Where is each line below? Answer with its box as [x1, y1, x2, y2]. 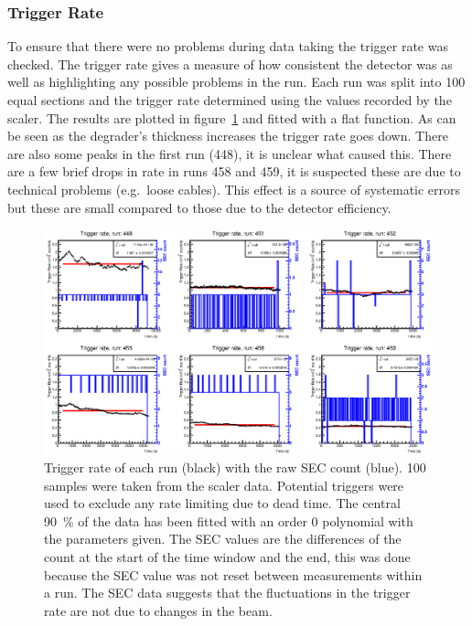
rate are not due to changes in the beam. [44, 600, 273, 620]
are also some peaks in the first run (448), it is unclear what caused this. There [7, 143, 452, 163]
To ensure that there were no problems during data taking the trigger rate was [7, 37, 448, 56]
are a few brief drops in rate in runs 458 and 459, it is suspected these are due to [7, 162, 461, 181]
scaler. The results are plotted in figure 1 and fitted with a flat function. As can [7, 108, 456, 127]
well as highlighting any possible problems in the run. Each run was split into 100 [7, 72, 466, 91]
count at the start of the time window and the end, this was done [44, 547, 411, 567]
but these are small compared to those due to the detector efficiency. [7, 197, 392, 217]
